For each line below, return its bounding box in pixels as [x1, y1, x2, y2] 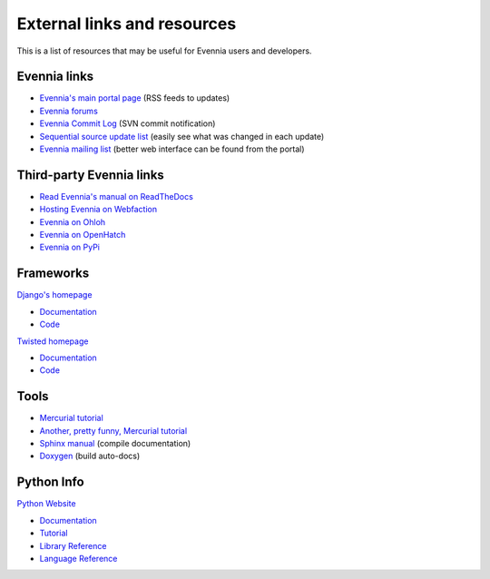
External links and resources [16, 14, 237, 34]
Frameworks [16, 266, 90, 281]
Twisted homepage [16, 336, 89, 347]
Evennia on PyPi [39, 241, 100, 253]
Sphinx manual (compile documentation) [39, 438, 191, 449]
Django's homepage [16, 289, 93, 300]
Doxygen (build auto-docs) [39, 450, 141, 462]
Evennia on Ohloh [39, 216, 106, 227]
